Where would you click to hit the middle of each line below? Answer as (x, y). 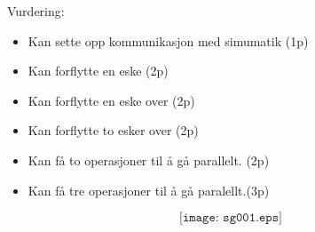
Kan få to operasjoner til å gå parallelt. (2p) (149, 160)
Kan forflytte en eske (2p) (98, 71)
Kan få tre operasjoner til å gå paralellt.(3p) (149, 190)
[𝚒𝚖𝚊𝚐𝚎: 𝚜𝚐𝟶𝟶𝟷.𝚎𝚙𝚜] (231, 218)
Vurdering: (36, 11)
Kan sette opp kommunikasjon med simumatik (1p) (168, 40)
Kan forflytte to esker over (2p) (113, 130)
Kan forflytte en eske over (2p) (111, 100)
